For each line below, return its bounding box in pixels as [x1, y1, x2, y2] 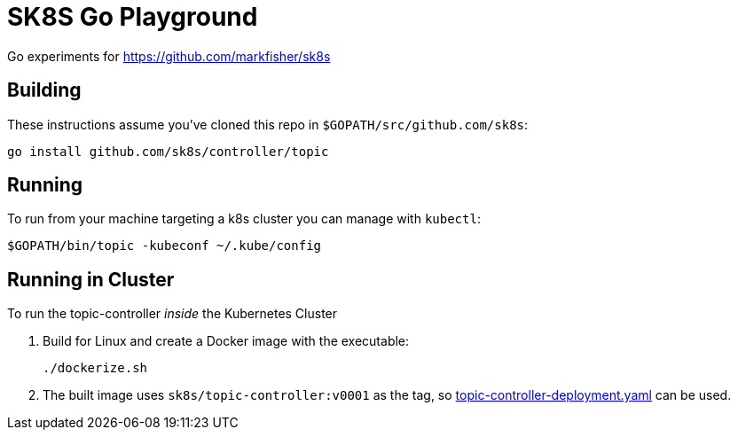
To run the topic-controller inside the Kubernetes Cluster [7, 306, 338, 322]
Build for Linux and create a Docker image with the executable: [43, 333, 410, 349]
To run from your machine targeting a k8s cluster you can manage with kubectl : [7, 211, 481, 227]
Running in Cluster [7, 268, 175, 291]
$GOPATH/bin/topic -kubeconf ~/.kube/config [7, 238, 322, 254]
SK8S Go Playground [7, 2, 258, 32]
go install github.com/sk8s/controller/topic [7, 144, 329, 159]
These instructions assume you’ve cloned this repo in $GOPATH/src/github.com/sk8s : [7, 116, 529, 132]
